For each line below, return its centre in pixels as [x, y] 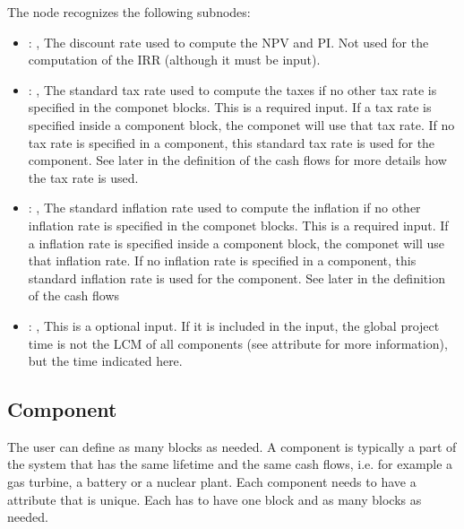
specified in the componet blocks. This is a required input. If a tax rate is [230, 107]
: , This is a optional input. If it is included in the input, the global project [234, 325]
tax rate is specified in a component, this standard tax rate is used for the [232, 142]
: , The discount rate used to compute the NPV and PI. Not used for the [228, 42]
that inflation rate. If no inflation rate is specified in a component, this [222, 260]
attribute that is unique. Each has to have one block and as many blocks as [215, 499]
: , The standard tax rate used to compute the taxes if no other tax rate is [232, 89]
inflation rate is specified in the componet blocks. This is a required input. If [238, 225]
